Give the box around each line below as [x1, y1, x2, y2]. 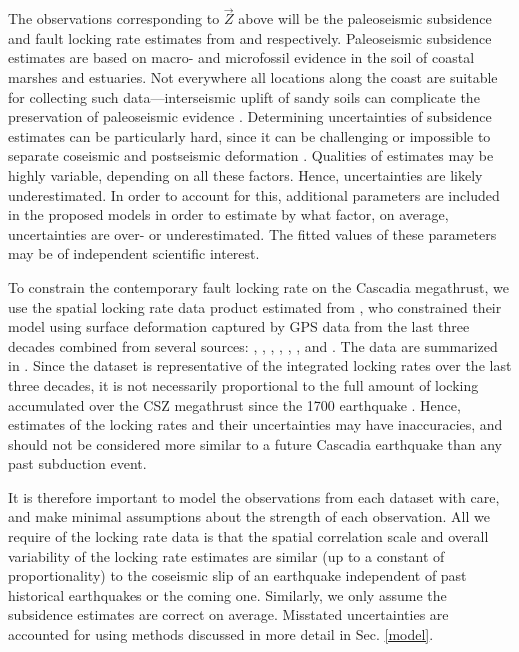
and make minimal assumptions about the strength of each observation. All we [8, 506, 490, 527]
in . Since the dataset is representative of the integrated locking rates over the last [8, 355, 512, 376]
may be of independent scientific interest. [8, 243, 260, 264]
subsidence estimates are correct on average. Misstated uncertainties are [8, 604, 449, 625]
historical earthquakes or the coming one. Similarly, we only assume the [8, 584, 447, 605]
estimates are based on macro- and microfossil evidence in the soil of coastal [8, 47, 475, 68]
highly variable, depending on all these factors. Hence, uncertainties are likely [8, 164, 483, 185]
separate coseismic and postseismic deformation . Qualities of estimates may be [8, 145, 494, 166]
